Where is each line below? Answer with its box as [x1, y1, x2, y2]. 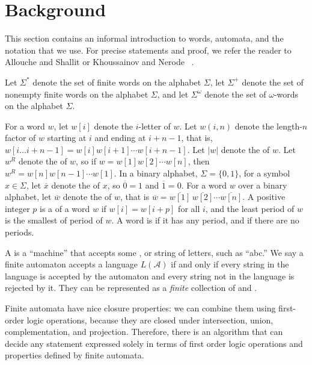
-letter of [138, 119, 171, 132]
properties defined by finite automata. [5, 349, 144, 361]
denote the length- [234, 119, 302, 132]
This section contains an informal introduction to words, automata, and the [5, 32, 284, 45]
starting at [47, 131, 87, 144]
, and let [157, 87, 189, 100]
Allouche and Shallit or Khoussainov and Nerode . [5, 55, 194, 68]
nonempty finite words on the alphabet [5, 87, 148, 100]
